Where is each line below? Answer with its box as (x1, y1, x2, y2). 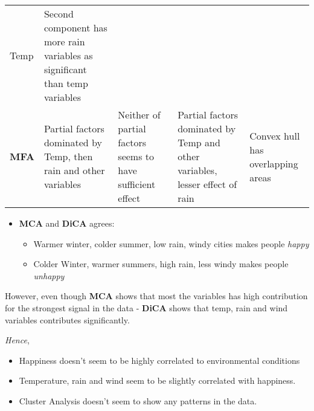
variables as (43, 48, 93, 62)
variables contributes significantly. (5, 313, 130, 326)
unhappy (33, 269, 65, 282)
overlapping (249, 156, 298, 170)
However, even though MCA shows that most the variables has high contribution (5, 290, 308, 302)
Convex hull (249, 128, 300, 143)
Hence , (5, 334, 30, 346)
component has (43, 21, 107, 34)
